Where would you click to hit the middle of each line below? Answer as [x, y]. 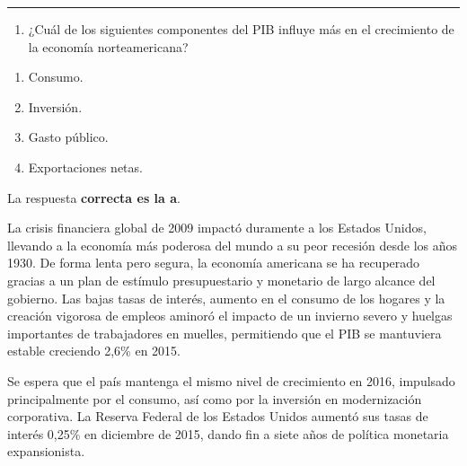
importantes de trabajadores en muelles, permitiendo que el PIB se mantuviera [225, 333]
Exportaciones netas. [85, 167]
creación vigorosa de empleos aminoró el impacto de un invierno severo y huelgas [230, 316]
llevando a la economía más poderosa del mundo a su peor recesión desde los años [233, 245]
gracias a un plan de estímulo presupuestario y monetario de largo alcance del [221, 280]
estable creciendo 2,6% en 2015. [94, 351]
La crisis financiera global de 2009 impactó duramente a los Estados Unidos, [217, 228]
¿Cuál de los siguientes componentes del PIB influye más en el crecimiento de [241, 29]
